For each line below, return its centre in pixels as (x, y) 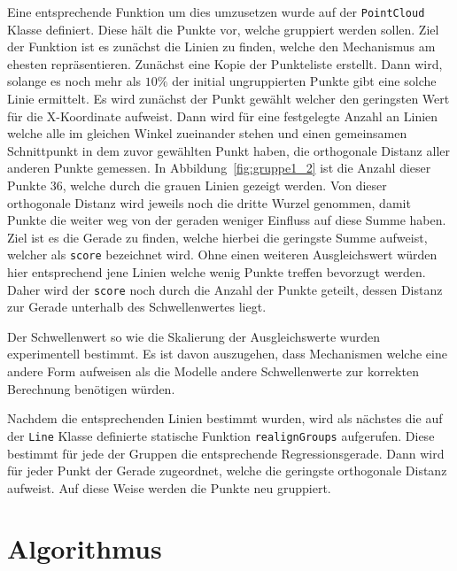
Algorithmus (85, 548)
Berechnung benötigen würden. (91, 388)
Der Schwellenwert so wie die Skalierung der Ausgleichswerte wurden (194, 336)
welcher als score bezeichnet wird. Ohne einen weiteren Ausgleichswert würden (222, 255)
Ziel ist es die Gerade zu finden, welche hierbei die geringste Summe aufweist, (217, 237)
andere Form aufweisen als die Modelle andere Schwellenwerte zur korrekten (213, 371)
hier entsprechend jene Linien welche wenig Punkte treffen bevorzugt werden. (217, 272)
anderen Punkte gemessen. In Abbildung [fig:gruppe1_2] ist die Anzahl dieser (219, 168)
